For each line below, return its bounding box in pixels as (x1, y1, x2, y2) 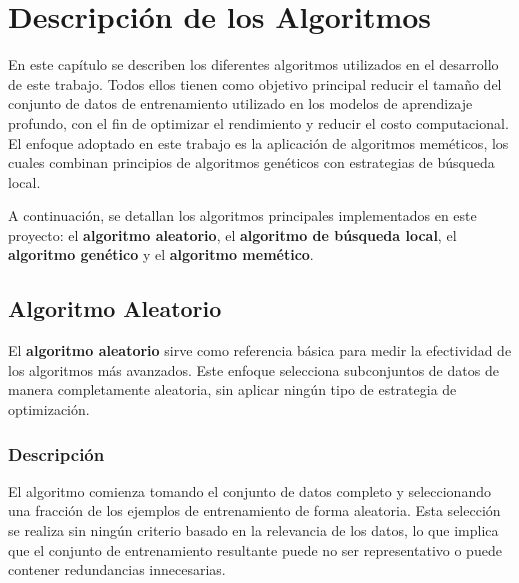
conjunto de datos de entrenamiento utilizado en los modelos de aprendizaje (8, 93, 473, 114)
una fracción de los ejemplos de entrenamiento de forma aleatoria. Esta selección (8, 500, 501, 521)
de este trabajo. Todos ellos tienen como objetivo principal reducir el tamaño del (8, 73, 502, 94)
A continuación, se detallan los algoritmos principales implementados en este (8, 205, 477, 226)
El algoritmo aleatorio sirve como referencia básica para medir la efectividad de (8, 340, 512, 361)
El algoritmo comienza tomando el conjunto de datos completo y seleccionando (8, 480, 491, 501)
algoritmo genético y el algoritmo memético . (8, 244, 314, 265)
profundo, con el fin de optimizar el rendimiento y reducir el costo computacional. (8, 112, 509, 133)
